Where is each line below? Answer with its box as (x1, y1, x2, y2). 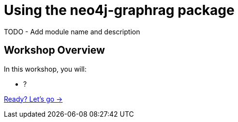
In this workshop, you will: (4, 64, 87, 73)
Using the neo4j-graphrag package (4, 2, 235, 18)
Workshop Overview (4, 44, 105, 57)
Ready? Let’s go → (4, 94, 63, 103)
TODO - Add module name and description (4, 27, 140, 36)
